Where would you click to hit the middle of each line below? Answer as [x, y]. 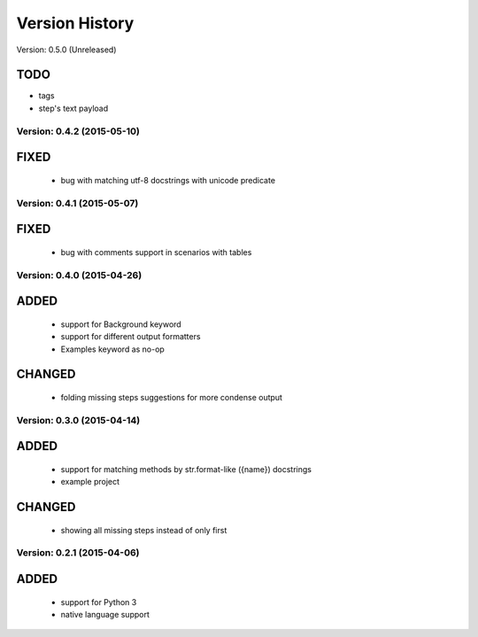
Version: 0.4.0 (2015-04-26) [79, 275]
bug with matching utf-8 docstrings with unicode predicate [168, 180]
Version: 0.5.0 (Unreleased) [66, 50]
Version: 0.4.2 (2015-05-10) [78, 131]
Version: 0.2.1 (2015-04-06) [78, 553]
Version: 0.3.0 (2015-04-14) [78, 420]
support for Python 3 [99, 602]
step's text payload [73, 108]
